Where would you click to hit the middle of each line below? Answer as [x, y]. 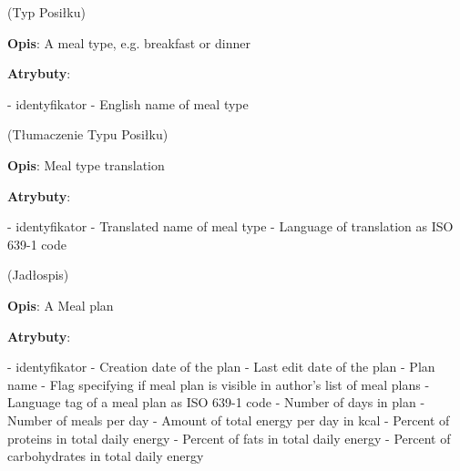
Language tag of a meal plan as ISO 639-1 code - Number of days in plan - [216, 402]
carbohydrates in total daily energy [106, 456]
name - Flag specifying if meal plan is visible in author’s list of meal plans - [219, 384]
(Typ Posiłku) [46, 12]
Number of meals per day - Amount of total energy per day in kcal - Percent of [229, 420]
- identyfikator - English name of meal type [128, 103]
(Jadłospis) [38, 275]
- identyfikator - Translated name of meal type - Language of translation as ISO [230, 226]
